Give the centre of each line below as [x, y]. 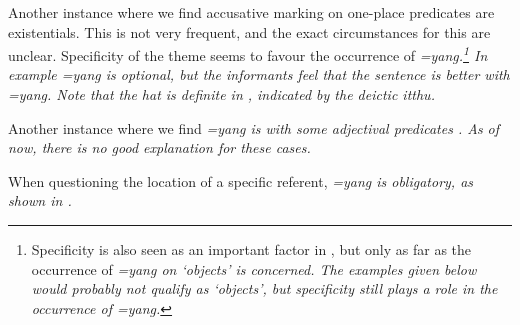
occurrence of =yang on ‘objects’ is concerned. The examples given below [254, 268]
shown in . [40, 200]
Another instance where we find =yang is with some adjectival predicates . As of [254, 127]
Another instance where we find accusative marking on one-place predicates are [251, 12]
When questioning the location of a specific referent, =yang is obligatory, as [241, 180]
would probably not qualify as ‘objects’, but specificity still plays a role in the [264, 288]
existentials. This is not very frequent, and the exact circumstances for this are [249, 31]
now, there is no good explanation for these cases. [159, 147]
